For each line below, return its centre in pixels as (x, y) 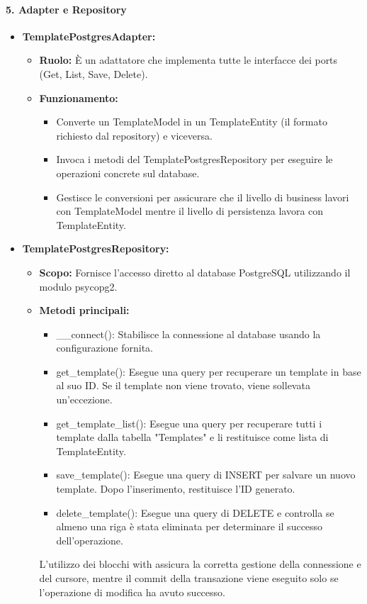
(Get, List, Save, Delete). (94, 73)
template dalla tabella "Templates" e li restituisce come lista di (192, 437)
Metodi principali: (84, 310)
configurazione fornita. (105, 348)
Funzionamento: (79, 97)
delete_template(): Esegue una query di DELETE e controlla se (195, 512)
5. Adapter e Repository (66, 9)
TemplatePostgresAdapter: (89, 36)
